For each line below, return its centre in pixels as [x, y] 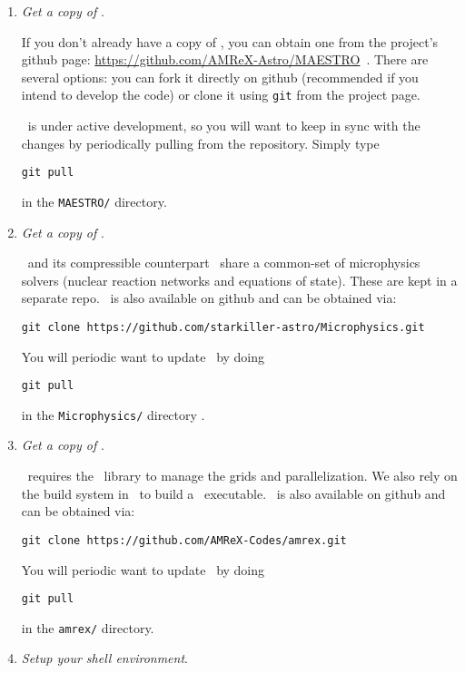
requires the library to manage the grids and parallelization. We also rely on [242, 476]
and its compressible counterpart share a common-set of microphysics [224, 263]
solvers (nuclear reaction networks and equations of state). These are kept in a [239, 280]
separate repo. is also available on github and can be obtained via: [209, 298]
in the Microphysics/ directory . [113, 414]
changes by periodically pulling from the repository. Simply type [200, 143]
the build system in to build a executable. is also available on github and [233, 493]
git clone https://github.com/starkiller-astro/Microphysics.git [223, 327]
